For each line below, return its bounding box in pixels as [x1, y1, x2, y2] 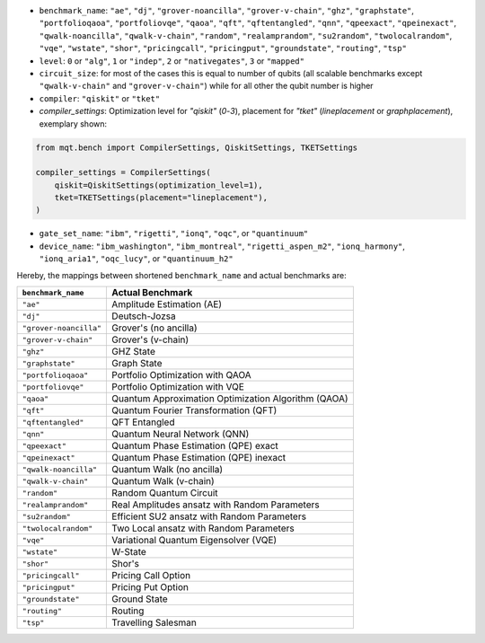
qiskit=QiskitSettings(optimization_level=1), [54, 180, 264, 190]
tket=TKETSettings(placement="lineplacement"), [54, 193, 269, 203]
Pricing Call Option [111, 569, 191, 581]
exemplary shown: [39, 118, 108, 129]
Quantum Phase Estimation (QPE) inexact [111, 452, 287, 463]
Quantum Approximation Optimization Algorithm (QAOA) [111, 392, 348, 404]
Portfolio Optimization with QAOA [111, 369, 251, 381]
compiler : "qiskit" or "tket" [39, 92, 161, 103]
